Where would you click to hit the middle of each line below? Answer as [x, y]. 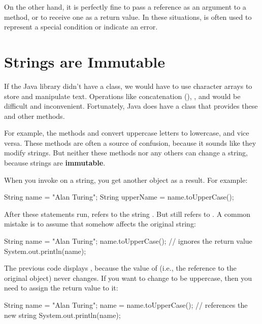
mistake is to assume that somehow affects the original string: [100, 224]
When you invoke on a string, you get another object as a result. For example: [126, 180]
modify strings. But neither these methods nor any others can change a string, [126, 153]
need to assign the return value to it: [61, 288]
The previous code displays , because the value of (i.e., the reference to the [120, 268]
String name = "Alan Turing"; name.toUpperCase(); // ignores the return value [128, 241]
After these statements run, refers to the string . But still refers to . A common [127, 214]
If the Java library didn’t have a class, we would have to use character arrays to [128, 86]
